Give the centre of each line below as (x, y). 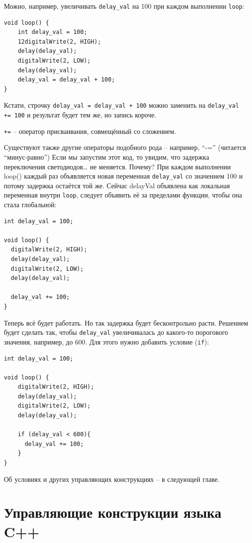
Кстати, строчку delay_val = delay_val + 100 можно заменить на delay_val (122, 105)
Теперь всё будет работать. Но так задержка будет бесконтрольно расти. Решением (126, 322)
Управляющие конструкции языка (113, 512)
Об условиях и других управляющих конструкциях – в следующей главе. (112, 479)
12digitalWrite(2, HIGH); (59, 41)
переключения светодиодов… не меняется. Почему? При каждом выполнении (118, 166)
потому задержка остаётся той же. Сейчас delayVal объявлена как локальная (117, 185)
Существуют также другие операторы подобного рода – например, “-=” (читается (125, 147)
